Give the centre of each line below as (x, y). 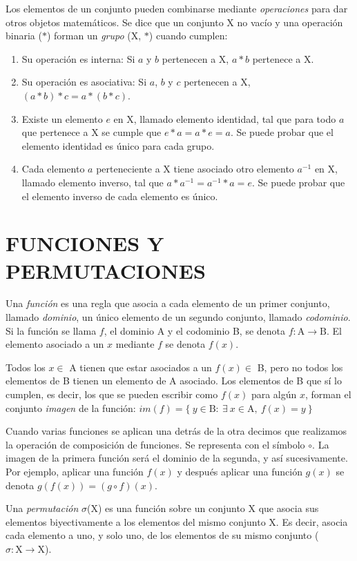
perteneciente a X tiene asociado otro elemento (195, 169)
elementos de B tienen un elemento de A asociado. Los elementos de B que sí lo (174, 381)
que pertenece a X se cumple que (91, 132)
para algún (274, 394)
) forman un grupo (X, (94, 36)
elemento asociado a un (55, 344)
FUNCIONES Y (85, 243)
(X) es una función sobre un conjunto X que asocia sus (203, 508)
